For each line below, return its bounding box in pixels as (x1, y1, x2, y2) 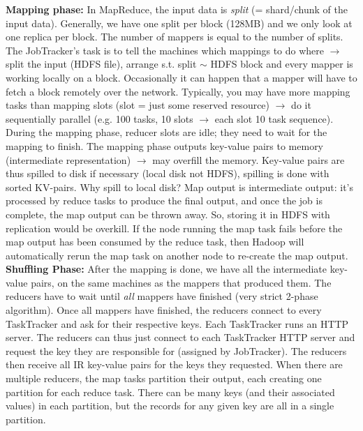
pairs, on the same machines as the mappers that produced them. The (31, 275, 332, 289)
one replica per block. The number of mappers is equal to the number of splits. (6, 29, 343, 44)
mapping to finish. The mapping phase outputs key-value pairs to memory (6, 138, 324, 153)
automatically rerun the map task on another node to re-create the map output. (6, 248, 348, 262)
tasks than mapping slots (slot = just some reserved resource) (6, 98, 270, 112)
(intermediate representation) (6, 152, 131, 167)
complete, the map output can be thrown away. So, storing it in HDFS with (6, 206, 330, 221)
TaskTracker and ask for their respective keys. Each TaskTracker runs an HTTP (6, 316, 349, 331)
